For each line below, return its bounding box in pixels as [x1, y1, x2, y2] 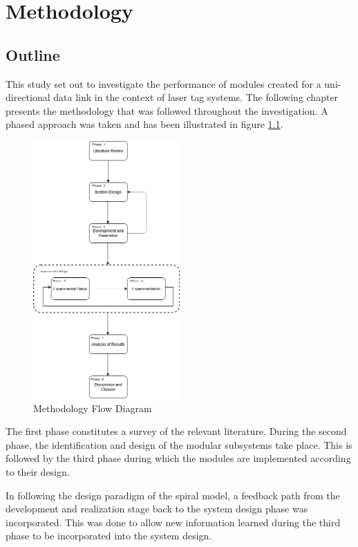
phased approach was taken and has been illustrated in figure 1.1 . [6, 117, 283, 131]
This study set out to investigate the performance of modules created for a [6, 76, 321, 91]
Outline [6, 44, 60, 65]
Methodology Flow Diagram [33, 400, 152, 415]
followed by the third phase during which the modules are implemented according [6, 451, 351, 465]
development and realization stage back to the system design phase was [6, 501, 308, 516]
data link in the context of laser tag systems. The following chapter [53, 90, 339, 104]
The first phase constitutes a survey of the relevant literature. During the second [6, 424, 347, 438]
